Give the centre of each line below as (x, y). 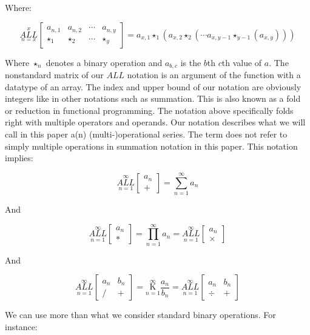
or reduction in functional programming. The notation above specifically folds (149, 110)
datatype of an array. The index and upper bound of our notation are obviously (153, 86)
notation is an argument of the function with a (214, 75)
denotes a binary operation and (104, 62)
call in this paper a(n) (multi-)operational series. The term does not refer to (146, 134)
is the (191, 62)
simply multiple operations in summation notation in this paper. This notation (151, 146)
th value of (242, 62)
